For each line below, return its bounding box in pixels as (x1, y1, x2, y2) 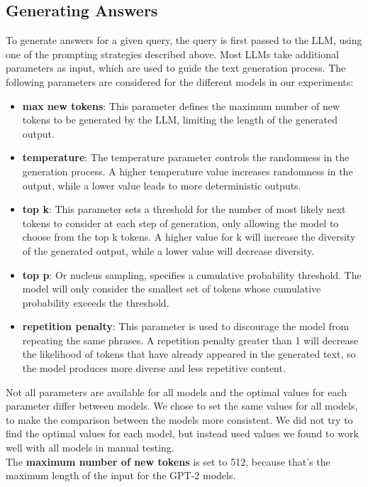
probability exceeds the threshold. (22, 295, 169, 310)
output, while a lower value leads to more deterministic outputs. (22, 177, 301, 192)
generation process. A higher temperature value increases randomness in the (22, 163, 353, 178)
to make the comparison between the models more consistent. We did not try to (6, 412, 353, 427)
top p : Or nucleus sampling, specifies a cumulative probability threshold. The (22, 267, 362, 282)
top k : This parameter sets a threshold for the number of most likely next (22, 202, 346, 217)
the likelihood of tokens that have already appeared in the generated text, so (22, 346, 356, 361)
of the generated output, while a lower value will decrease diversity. (22, 243, 315, 258)
